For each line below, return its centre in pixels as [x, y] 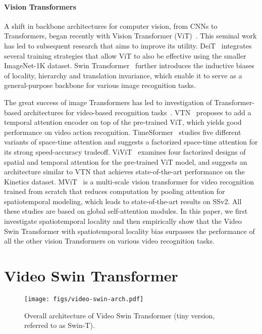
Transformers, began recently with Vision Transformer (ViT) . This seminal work [130, 36]
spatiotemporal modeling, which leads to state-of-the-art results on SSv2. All [123, 201]
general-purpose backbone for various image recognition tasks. [100, 85]
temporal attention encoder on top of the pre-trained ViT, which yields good [123, 122]
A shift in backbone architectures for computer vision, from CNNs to [111, 26]
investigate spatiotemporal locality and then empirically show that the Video [123, 221]
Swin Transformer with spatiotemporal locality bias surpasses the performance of [129, 231]
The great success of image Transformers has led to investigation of [108, 102]
